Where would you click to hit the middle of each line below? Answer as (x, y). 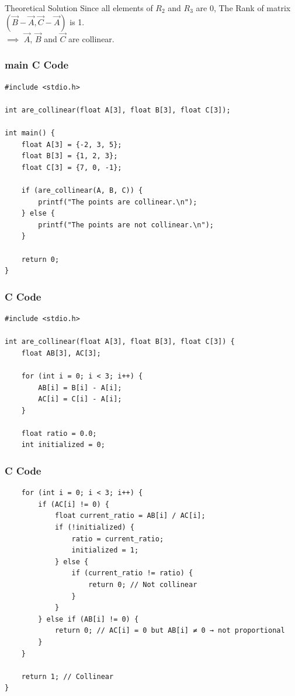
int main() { (30, 133)
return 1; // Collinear (67, 676)
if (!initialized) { (94, 528)
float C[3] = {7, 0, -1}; (72, 167)
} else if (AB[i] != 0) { (88, 619)
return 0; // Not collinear (143, 585)
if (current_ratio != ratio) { (132, 573)
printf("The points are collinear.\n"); (118, 202)
